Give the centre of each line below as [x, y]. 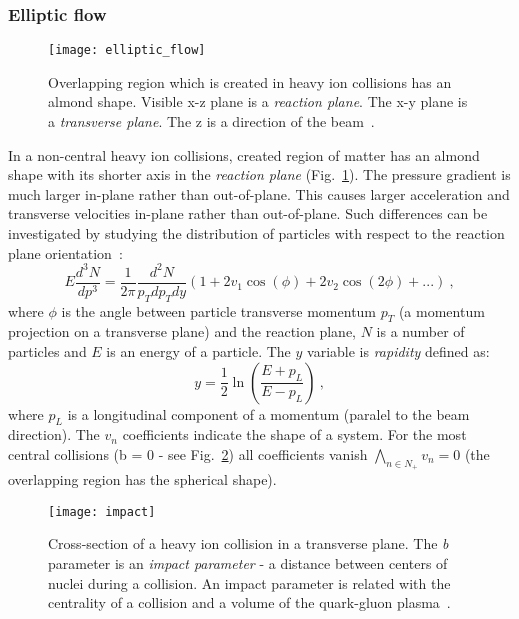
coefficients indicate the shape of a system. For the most [294, 434]
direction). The [54, 434]
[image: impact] [102, 511]
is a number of [420, 331]
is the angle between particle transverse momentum [219, 310]
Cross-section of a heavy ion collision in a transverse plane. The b [248, 543]
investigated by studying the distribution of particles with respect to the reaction [256, 233]
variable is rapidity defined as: [398, 350]
